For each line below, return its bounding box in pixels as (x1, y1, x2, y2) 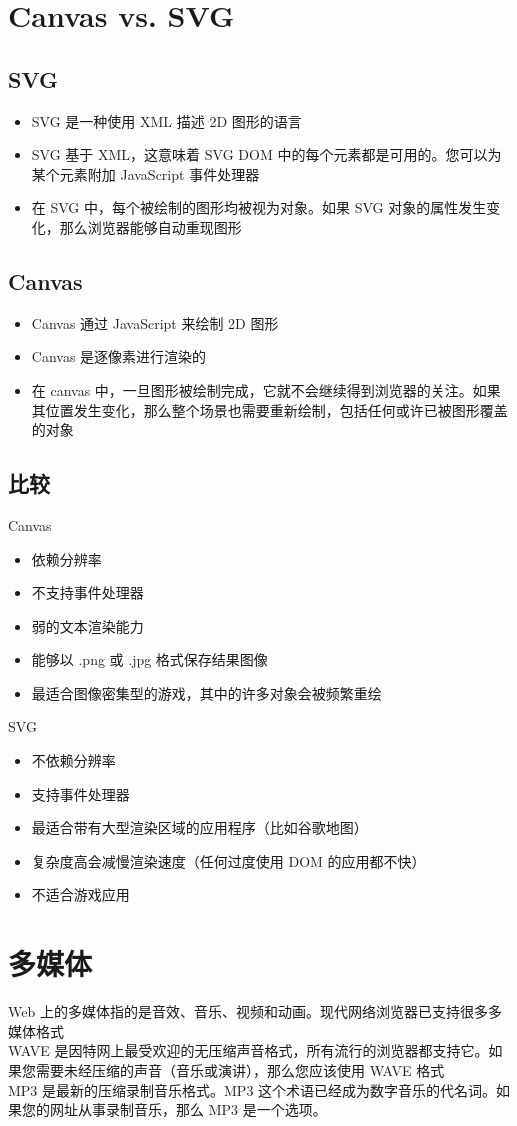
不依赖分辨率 (31, 750, 116, 771)
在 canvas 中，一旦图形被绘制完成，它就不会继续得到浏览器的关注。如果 (31, 379, 501, 400)
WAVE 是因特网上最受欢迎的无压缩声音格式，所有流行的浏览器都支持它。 (8, 1040, 489, 1061)
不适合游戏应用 (31, 884, 130, 905)
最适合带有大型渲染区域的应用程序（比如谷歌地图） (31, 817, 368, 838)
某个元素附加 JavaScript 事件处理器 (31, 163, 260, 184)
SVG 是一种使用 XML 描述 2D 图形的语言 (31, 110, 302, 131)
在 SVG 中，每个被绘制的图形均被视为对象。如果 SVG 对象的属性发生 (31, 197, 487, 218)
